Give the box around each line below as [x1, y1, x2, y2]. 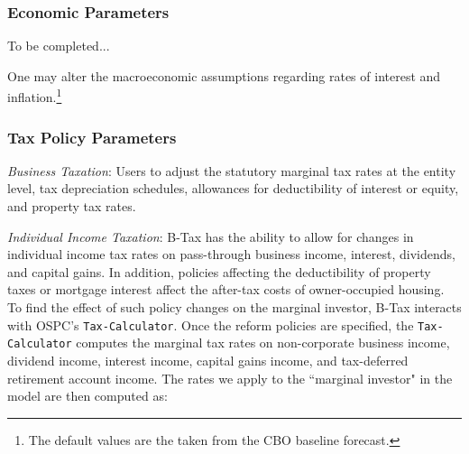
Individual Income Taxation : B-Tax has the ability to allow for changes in [7, 227, 414, 246]
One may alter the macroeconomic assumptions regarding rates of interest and [7, 66, 441, 85]
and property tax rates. [7, 197, 136, 216]
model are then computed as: [7, 386, 168, 405]
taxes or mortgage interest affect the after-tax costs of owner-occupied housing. [7, 280, 445, 299]
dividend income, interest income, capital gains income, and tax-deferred [7, 350, 409, 369]
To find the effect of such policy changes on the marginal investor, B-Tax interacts [7, 298, 462, 317]
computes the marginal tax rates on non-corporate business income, [76, 333, 450, 352]
